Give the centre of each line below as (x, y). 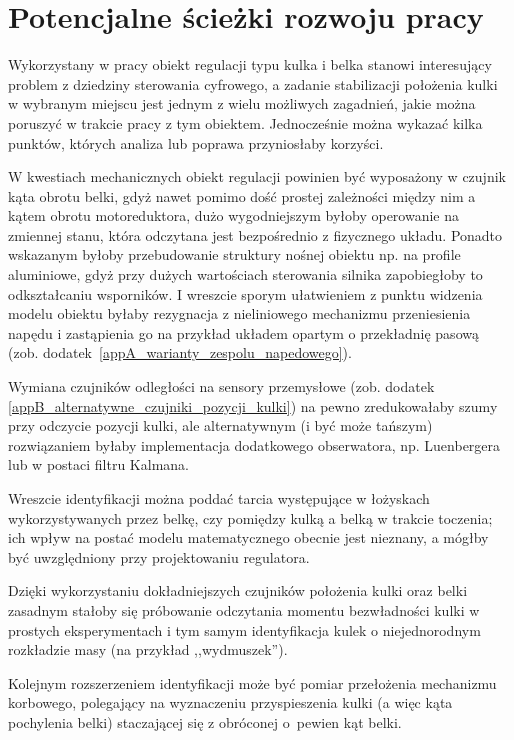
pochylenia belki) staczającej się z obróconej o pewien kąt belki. (205, 721)
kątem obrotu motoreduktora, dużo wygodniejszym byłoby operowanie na (234, 215)
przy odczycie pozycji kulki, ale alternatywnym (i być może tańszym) (220, 425)
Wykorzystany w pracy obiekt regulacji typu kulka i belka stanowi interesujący (250, 64)
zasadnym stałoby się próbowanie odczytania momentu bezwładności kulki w (244, 609)
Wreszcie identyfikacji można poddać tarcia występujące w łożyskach (219, 498)
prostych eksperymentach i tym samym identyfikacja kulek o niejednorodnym (244, 629)
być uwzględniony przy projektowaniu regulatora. (159, 556)
